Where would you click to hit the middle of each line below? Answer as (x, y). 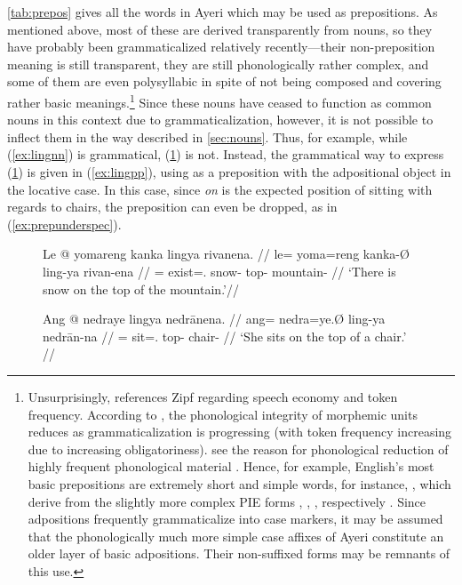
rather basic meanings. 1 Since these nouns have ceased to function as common (219, 100)
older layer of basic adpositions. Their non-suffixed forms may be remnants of (239, 553)
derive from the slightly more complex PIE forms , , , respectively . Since (227, 501)
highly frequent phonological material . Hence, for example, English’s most (231, 466)
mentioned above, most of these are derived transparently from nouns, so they (220, 29)
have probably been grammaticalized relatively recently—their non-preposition (221, 47)
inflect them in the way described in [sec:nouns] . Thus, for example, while (207, 136)
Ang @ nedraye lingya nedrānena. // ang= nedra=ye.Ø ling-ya (214, 319)
